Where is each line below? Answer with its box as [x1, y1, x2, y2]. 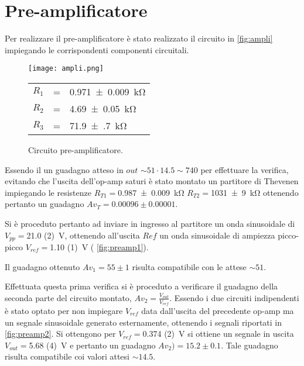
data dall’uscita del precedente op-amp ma [141, 305, 294, 316]
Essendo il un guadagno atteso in [5, 163, 124, 175]
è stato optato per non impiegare [5, 305, 123, 316]
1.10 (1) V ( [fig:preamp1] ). [50, 240, 149, 253]
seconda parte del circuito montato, [5, 291, 132, 303]
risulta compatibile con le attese [132, 260, 247, 272]
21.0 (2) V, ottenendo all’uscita [26, 229, 140, 241]
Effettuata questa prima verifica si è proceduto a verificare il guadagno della [5, 280, 278, 292]
